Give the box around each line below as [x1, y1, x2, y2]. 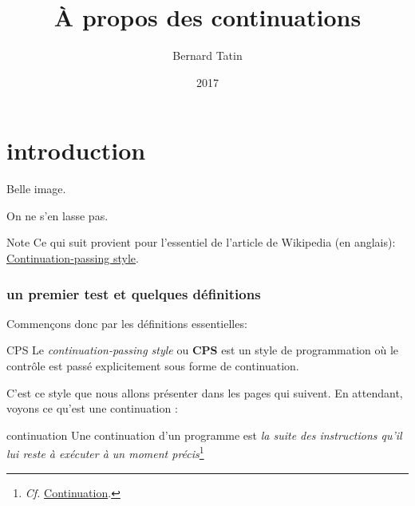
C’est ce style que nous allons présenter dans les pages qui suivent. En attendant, [6, 384, 403, 401]
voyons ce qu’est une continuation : [6, 400, 178, 417]
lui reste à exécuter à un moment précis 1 [6, 443, 204, 462]
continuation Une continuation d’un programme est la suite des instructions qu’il [6, 426, 402, 443]
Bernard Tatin [172, 47, 243, 64]
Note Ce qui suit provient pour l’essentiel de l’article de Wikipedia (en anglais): [6, 234, 396, 251]
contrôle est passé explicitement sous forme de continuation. [6, 358, 299, 374]
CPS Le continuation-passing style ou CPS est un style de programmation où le [6, 342, 399, 358]
